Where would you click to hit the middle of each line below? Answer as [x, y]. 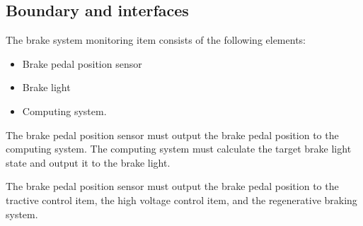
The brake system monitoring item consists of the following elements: [156, 40]
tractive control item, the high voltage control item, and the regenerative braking [181, 200]
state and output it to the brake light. [88, 162]
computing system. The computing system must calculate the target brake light [179, 149]
